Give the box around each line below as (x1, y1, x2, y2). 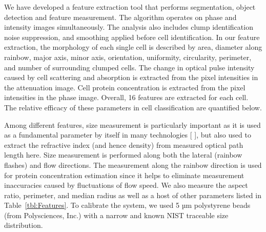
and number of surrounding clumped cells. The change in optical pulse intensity (4, 62, 255, 72)
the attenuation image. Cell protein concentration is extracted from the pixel (4, 82, 245, 92)
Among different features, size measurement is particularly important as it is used (4, 119, 261, 130)
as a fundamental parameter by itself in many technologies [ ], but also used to (4, 129, 251, 140)
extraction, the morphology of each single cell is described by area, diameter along (4, 42, 262, 52)
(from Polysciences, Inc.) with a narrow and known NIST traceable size (4, 209, 229, 220)
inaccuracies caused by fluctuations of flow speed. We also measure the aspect (4, 180, 248, 190)
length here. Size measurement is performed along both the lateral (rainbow (4, 149, 242, 160)
